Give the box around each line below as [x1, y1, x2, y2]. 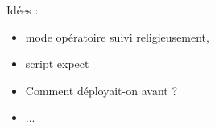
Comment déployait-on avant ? [25, 82, 177, 98]
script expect [25, 55, 89, 72]
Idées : [6, 2, 39, 18]
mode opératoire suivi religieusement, [25, 28, 209, 45]
